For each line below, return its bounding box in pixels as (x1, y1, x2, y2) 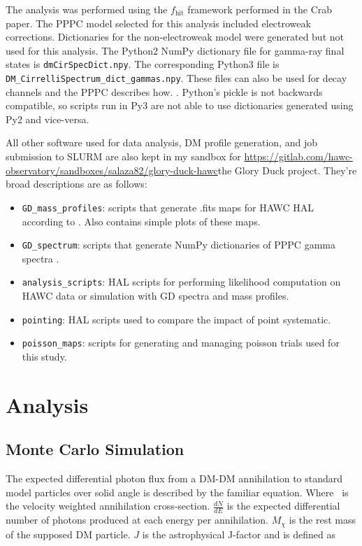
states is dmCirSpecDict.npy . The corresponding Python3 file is (6, 57, 280, 71)
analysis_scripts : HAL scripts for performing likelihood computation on (22, 274, 341, 289)
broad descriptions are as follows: (6, 176, 147, 191)
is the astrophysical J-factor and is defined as (142, 526, 336, 541)
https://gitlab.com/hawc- (244, 149, 353, 164)
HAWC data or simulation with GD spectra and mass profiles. (22, 288, 289, 302)
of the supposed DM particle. (6, 526, 131, 541)
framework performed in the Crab (187, 2, 333, 16)
